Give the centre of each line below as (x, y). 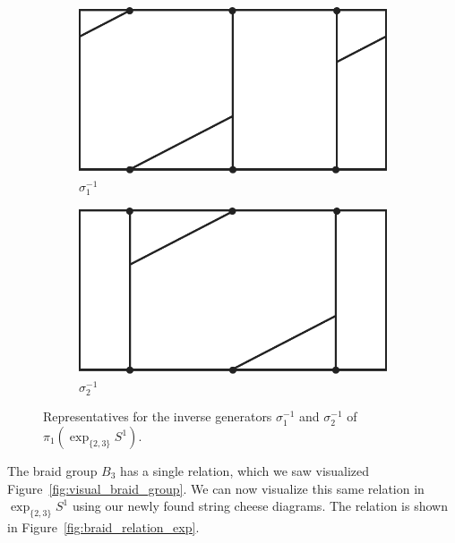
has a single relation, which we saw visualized (245, 471)
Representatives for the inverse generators (158, 416)
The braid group (52, 471)
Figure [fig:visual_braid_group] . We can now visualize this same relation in (216, 488)
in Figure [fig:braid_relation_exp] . (103, 527)
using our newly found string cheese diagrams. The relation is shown (260, 506)
